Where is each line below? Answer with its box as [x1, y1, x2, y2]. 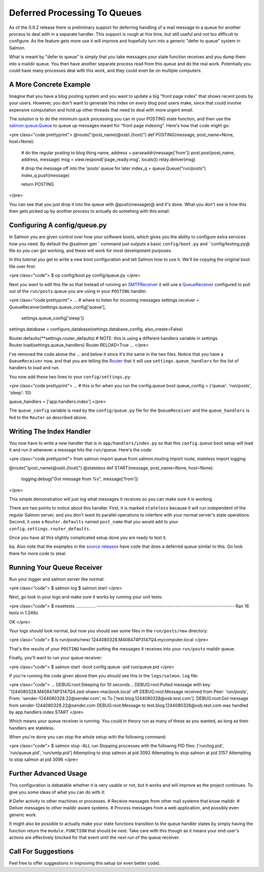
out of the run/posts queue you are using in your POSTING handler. [9, 288, 147, 294]
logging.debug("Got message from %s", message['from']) [21, 476, 138, 482]
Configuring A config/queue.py [9, 221, 107, 229]
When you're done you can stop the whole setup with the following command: [9, 734, 167, 740]
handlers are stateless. [9, 725, 55, 731]
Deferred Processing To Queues [9, 7, 142, 18]
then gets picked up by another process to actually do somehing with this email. [9, 208, 171, 214]
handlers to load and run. [9, 365, 60, 371]
